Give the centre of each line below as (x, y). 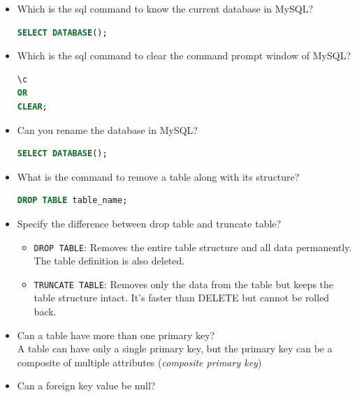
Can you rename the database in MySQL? (107, 129)
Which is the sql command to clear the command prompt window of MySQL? (184, 55)
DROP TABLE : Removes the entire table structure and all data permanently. (193, 247)
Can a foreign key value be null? (86, 385)
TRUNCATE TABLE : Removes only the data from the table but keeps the (184, 284)
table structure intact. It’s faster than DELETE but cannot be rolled (182, 298)
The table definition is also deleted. (109, 261)
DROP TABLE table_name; (72, 201)
